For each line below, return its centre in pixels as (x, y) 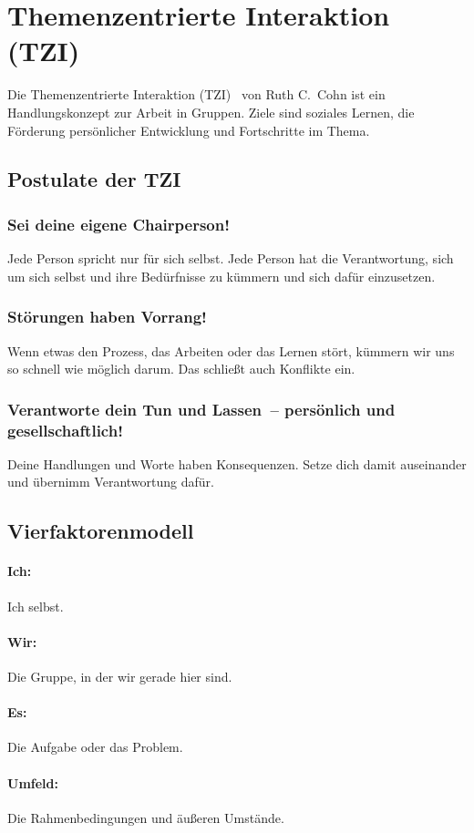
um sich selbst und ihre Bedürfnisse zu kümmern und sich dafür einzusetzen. (222, 276)
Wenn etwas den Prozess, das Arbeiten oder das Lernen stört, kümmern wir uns (231, 350)
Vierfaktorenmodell (101, 531)
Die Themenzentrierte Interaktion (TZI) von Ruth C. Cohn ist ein (196, 94)
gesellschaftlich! (65, 430)
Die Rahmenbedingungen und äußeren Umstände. (146, 817)
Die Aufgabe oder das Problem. (95, 747)
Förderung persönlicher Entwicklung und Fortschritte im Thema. (189, 130)
